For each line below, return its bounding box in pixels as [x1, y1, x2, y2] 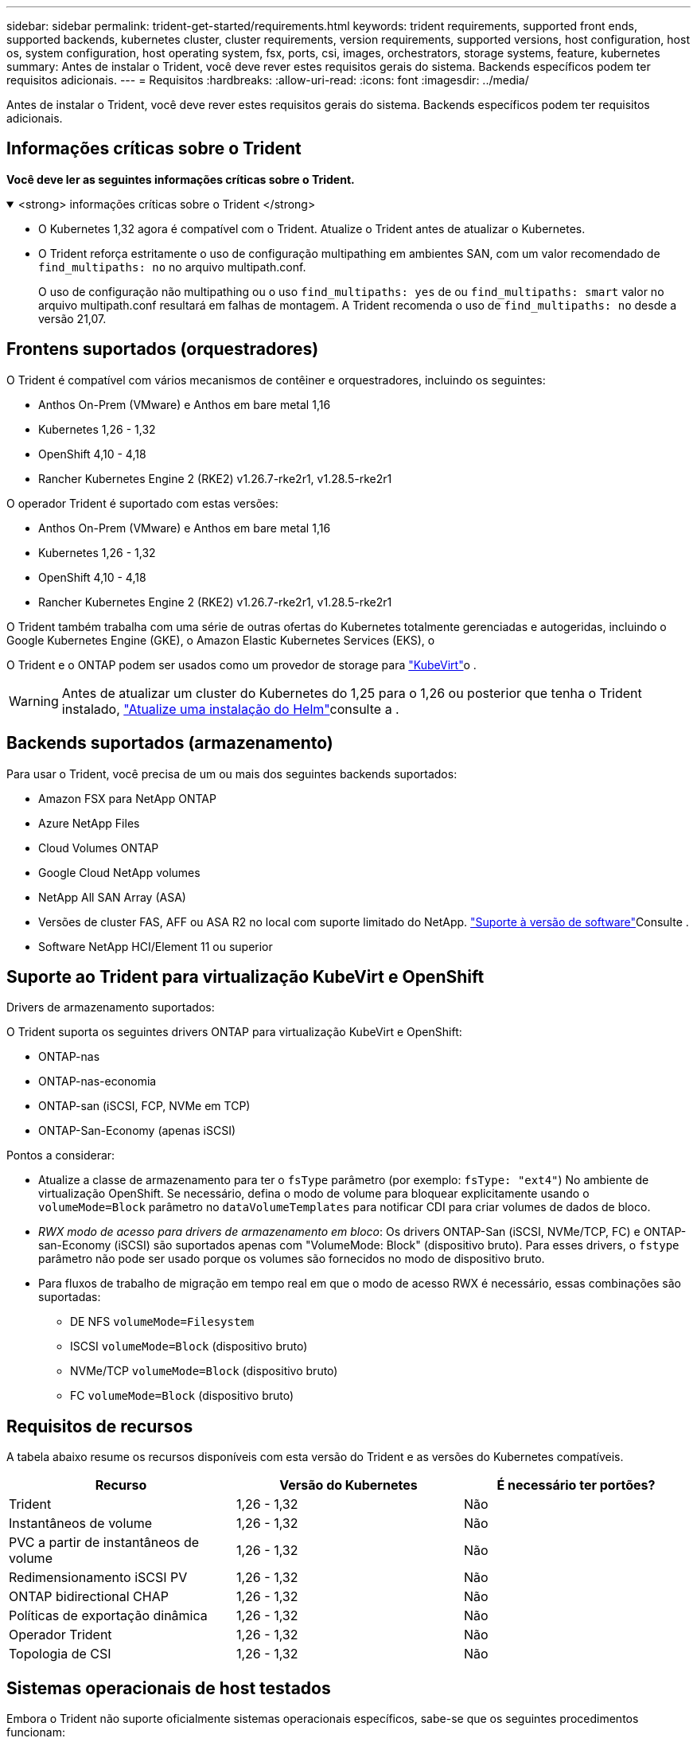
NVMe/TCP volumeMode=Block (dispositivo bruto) [70, 1364, 338, 1378]
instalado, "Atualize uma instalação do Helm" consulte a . [61, 700, 399, 717]
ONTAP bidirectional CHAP [9, 1588, 169, 1605]
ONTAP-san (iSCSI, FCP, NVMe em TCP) [38, 1099, 251, 1113]
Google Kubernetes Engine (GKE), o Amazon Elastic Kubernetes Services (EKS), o [6, 633, 435, 647]
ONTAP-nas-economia [38, 1074, 157, 1089]
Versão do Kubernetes [279, 1477, 418, 1494]
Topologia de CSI [9, 1646, 111, 1662]
